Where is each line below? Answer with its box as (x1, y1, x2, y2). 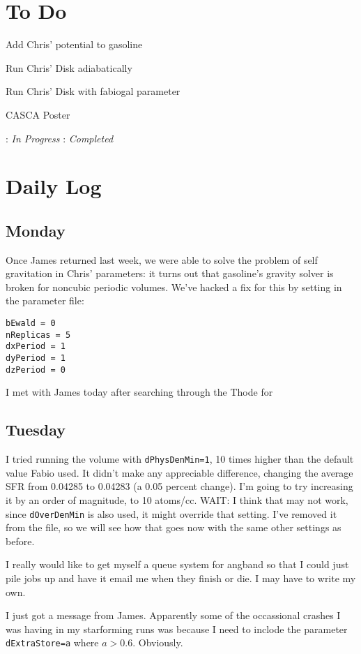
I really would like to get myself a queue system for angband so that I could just (6, 557, 349, 572)
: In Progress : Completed (6, 131, 114, 145)
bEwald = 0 (6, 318, 56, 329)
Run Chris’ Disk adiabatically (6, 60, 132, 75)
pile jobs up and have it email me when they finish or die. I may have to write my (6, 571, 356, 585)
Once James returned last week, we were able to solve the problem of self (6, 252, 318, 267)
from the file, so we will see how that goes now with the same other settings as (6, 520, 341, 535)
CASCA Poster (6, 107, 70, 121)
